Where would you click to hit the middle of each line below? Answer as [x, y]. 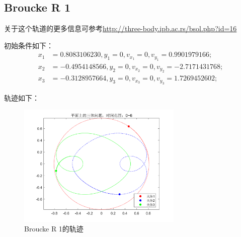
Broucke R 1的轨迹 [54, 229]
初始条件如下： [29, 45]
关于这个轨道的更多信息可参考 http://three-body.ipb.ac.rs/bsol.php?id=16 [120, 28]
